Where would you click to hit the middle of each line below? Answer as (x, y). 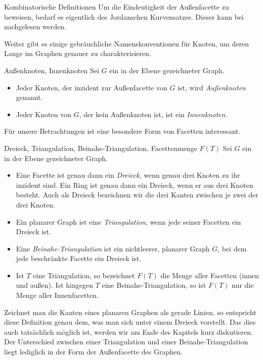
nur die (243, 285)
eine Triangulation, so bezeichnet (84, 275)
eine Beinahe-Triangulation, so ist (154, 285)
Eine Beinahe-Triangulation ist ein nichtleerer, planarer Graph (113, 248)
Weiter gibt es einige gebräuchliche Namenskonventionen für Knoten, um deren (127, 43)
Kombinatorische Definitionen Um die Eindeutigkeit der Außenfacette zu (117, 7)
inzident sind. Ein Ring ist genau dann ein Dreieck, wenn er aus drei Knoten (135, 185)
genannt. (29, 97)
